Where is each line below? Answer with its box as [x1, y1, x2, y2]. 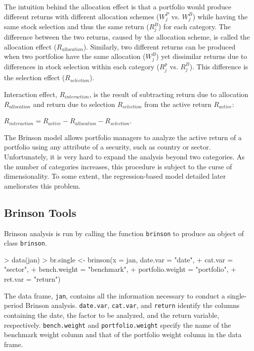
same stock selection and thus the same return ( [4, 21, 149, 32]
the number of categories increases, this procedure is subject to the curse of [4, 161, 232, 171]
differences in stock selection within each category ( [4, 61, 160, 71]
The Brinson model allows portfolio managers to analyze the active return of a [4, 132, 242, 142]
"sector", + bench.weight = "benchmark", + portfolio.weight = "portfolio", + [4, 264, 236, 274]
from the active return [144, 99, 212, 109]
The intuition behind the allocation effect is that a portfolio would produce [4, 1, 231, 11]
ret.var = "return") [4, 274, 61, 284]
